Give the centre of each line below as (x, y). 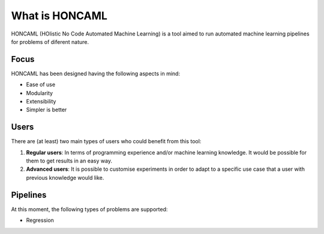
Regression (40, 220)
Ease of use (41, 85)
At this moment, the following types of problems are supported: (89, 209)
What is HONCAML (59, 16)
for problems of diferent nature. (50, 42)
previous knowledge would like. (65, 177)
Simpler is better (46, 110)
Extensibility (41, 102)
